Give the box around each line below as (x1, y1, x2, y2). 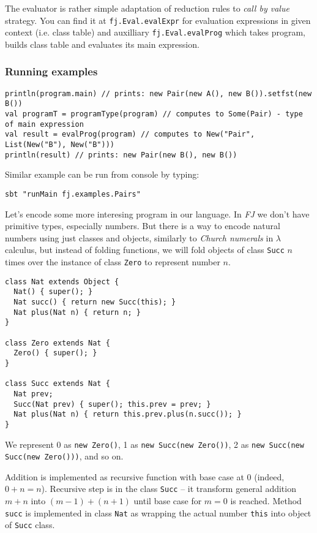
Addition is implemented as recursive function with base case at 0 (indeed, (5, 470, 285, 483)
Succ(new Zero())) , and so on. (5, 450, 124, 463)
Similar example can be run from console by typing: (5, 168, 200, 181)
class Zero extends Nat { (5, 338, 110, 347)
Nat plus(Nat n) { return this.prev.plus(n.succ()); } (13, 410, 242, 419)
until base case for (133, 494, 202, 507)
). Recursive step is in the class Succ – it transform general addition (41, 482, 296, 495)
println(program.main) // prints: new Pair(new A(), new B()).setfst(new (5, 89, 312, 98)
